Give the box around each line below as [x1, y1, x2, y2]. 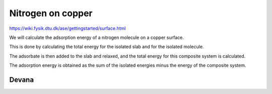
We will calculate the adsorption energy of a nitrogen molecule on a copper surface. [9, 34, 184, 40]
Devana [9, 75, 34, 84]
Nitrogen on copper [9, 8, 93, 19]
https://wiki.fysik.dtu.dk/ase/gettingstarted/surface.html [9, 25, 126, 31]
